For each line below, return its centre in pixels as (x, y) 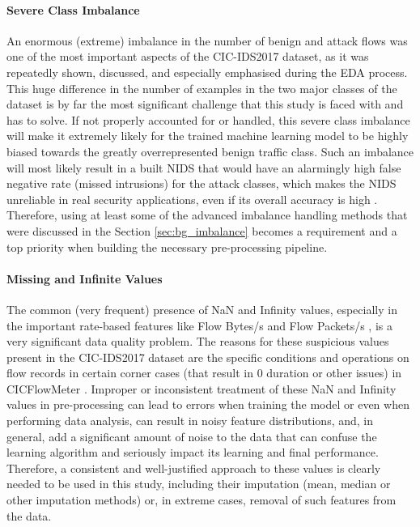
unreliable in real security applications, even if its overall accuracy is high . (192, 199)
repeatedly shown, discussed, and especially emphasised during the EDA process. (207, 72)
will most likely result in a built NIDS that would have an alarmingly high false (204, 167)
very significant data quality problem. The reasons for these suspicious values (198, 341)
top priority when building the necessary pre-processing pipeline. (167, 246)
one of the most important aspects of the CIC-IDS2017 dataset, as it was (188, 56)
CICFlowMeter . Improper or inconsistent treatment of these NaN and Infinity (202, 388)
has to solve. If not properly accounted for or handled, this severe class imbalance (208, 119)
